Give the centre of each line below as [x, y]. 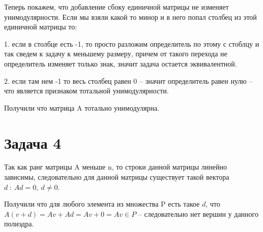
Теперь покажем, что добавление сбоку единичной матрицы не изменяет [116, 7]
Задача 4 [33, 142]
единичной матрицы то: [41, 27]
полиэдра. [19, 224]
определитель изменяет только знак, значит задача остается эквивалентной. [121, 63]
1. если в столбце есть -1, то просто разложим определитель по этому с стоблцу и [132, 43]
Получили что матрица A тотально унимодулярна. [82, 107]
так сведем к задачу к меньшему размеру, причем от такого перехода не [116, 54]
